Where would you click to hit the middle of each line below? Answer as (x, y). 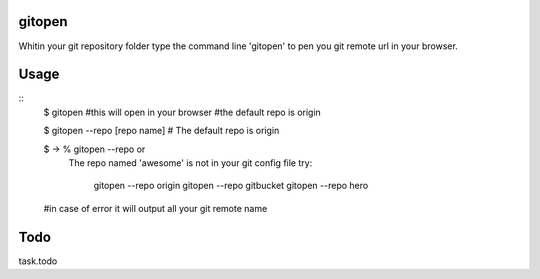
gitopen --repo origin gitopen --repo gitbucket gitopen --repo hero (231, 186)
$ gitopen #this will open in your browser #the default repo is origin (182, 112)
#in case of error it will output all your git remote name (155, 208)
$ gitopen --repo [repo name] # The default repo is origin (161, 131)
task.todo (38, 261)
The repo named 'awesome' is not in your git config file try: (190, 162)
